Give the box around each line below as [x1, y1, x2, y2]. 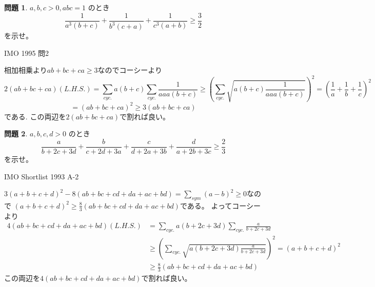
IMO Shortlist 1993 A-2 [4, 171, 79, 181]
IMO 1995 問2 [4, 47, 49, 58]
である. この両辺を [4, 111, 66, 121]
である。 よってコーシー [180, 200, 261, 211]
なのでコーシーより [97, 65, 163, 75]
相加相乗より [4, 65, 47, 75]
